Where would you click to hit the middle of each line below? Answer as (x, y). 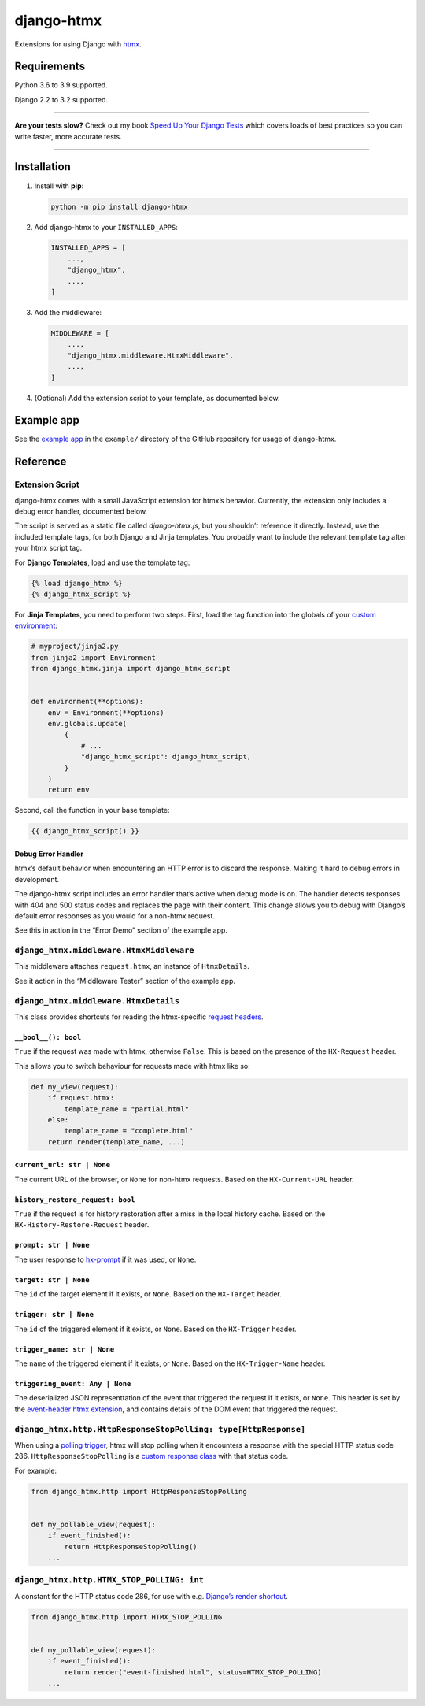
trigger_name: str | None (65, 1349)
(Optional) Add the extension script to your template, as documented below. (157, 398)
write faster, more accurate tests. (68, 136)
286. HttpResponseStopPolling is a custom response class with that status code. (152, 1456)
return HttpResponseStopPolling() (131, 1547)
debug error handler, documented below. (81, 511)
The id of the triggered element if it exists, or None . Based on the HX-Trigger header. (155, 1329)
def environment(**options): (87, 702)
